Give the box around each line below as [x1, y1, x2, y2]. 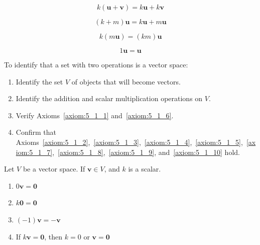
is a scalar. [128, 164, 161, 174]
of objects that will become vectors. [71, 76, 181, 87]
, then [44, 231, 63, 241]
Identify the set [16, 76, 63, 87]
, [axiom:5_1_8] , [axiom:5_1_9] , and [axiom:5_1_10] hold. [52, 146, 240, 157]
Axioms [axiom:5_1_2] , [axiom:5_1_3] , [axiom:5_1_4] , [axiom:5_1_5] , [16, 136, 243, 147]
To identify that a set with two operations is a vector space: [4, 59, 188, 69]
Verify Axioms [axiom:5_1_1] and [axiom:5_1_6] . [16, 110, 174, 120]
